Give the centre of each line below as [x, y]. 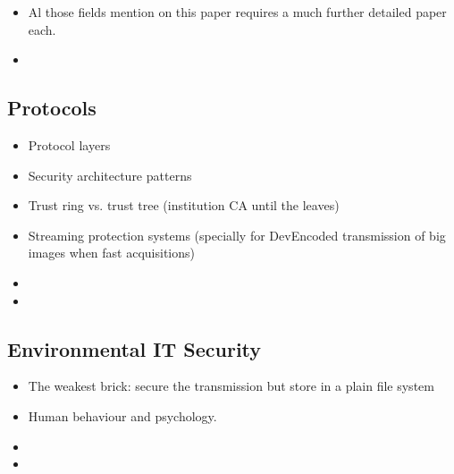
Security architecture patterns [110, 175]
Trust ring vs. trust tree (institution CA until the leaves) [184, 205]
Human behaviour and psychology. [122, 415]
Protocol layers [69, 144]
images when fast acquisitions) [111, 253]
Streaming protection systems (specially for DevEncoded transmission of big [237, 235]
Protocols [52, 108]
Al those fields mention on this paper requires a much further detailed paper [237, 12]
